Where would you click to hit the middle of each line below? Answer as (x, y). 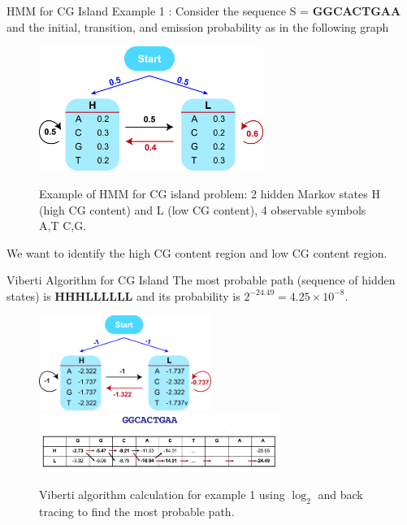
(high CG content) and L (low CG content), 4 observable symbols (203, 209)
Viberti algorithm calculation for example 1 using (162, 494)
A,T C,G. (63, 226)
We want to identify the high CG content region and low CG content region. (197, 252)
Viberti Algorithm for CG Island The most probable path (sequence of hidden (201, 280)
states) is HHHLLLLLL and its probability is (123, 295)
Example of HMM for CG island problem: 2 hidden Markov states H (210, 193)
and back (340, 494)
